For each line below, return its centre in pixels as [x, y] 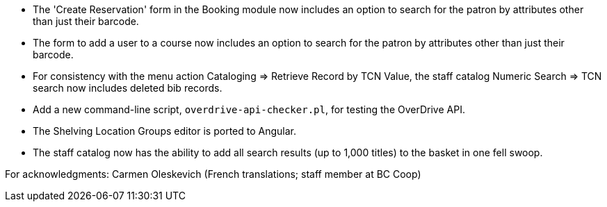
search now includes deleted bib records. [128, 88]
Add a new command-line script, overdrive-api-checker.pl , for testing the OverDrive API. [249, 109]
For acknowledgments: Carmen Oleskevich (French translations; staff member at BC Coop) [213, 174]
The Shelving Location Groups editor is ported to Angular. [164, 131]
